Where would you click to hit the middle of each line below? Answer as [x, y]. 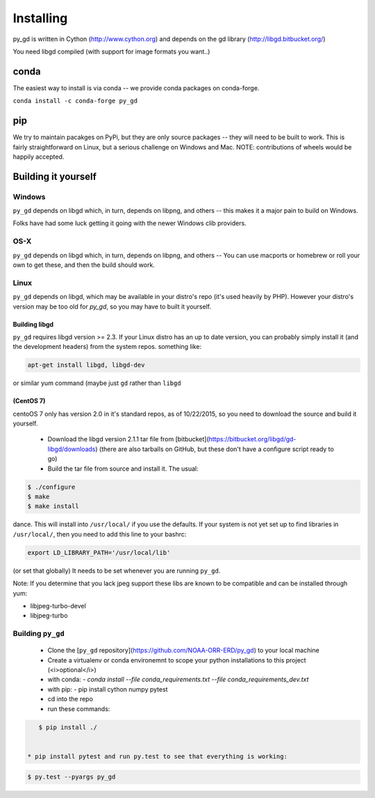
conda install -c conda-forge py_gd [75, 101]
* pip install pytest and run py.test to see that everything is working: [158, 756]
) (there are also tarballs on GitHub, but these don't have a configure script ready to [215, 449]
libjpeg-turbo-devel [58, 605]
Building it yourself [55, 176]
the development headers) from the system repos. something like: [107, 347]
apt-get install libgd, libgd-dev [86, 365]
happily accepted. [39, 156]
